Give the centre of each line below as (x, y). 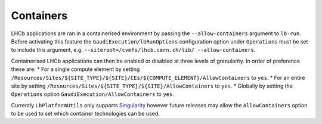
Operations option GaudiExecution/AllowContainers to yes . (92, 94)
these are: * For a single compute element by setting (75, 69)
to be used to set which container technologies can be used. (86, 114)
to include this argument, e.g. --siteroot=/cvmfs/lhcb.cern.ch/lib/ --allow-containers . (133, 50)
